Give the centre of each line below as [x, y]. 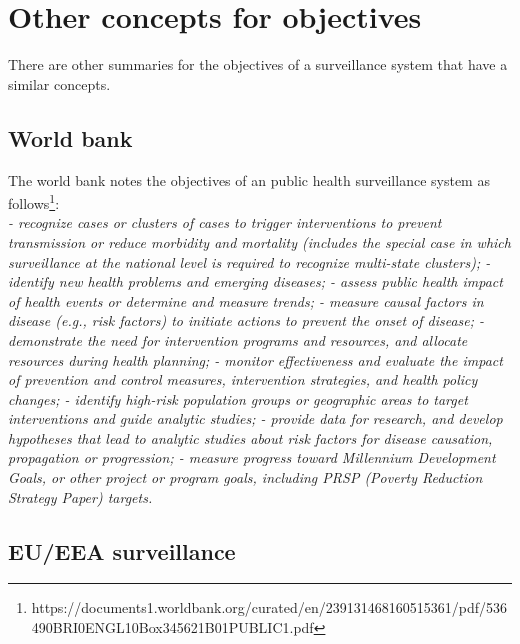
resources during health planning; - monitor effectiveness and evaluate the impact [255, 359]
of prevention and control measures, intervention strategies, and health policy [243, 379]
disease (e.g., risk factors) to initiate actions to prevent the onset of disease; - [246, 320]
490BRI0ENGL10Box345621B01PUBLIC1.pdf [172, 627]
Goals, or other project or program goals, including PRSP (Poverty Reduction [245, 477]
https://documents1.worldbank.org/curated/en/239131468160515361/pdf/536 [269, 607]
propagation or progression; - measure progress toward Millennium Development [252, 457]
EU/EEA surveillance [122, 550]
